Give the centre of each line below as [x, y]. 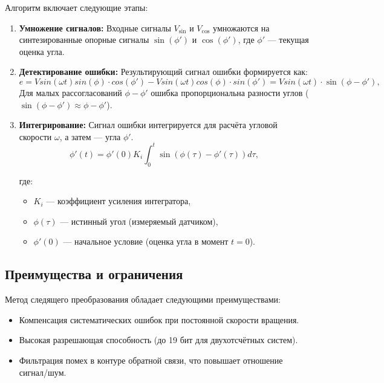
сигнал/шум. [43, 372]
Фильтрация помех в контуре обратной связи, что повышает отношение [151, 360]
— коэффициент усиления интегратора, [119, 201]
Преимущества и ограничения [94, 274]
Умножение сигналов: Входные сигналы [95, 27]
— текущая [288, 40]
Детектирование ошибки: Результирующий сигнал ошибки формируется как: [163, 72]
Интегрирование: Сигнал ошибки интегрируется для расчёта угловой [148, 125]
